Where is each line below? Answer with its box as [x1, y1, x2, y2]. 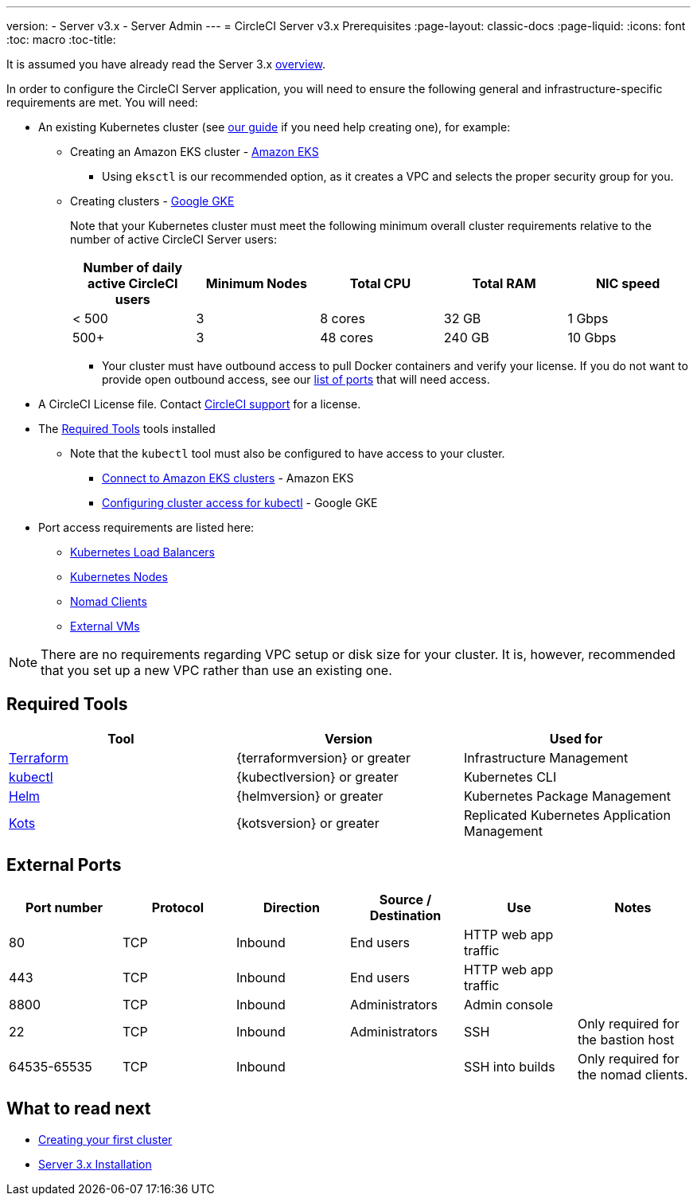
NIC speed [595, 275, 660, 291]
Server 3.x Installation [38, 1157, 152, 1171]
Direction [263, 899, 320, 915]
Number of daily [83, 260, 183, 275]
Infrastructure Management [463, 749, 629, 766]
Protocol [151, 899, 204, 915]
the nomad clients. [577, 1066, 688, 1083]
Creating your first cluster [38, 1132, 173, 1146]
